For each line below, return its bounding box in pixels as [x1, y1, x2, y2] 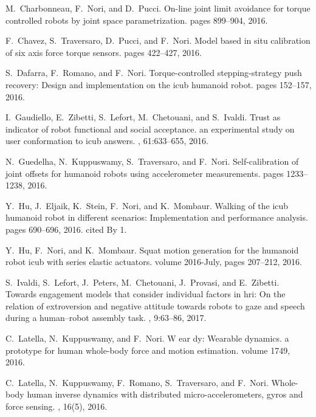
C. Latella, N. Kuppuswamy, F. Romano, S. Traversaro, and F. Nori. [5, 376, 269, 388]
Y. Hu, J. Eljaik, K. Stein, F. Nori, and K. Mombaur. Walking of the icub [5, 199, 289, 212]
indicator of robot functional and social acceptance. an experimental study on [5, 122, 295, 135]
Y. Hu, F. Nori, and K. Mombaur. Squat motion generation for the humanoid [5, 243, 299, 256]
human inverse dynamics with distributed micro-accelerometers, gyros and [27, 388, 303, 401]
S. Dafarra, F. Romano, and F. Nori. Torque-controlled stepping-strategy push [5, 66, 302, 79]
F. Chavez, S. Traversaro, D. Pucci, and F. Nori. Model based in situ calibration [5, 34, 311, 47]
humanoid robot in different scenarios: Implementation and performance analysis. [5, 211, 308, 224]
